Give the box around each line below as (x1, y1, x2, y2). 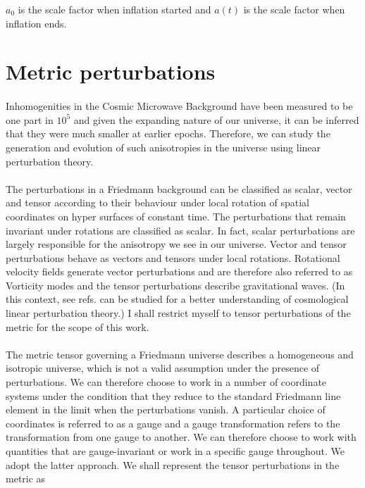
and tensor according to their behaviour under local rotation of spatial (6, 195, 309, 210)
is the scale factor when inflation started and (18, 2, 211, 16)
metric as (6, 471, 46, 486)
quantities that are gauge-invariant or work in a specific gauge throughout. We (6, 444, 345, 458)
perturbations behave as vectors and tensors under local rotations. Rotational (6, 250, 340, 265)
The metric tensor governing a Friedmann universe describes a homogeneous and (6, 346, 354, 361)
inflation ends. (6, 15, 67, 30)
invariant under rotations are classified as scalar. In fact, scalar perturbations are (6, 223, 355, 237)
